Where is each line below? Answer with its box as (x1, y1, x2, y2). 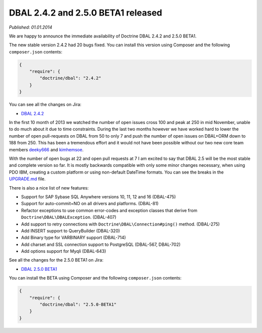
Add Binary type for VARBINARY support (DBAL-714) (21, 235, 126, 241)
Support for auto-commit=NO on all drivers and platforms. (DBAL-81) (21, 201, 159, 207)
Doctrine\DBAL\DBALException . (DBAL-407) (21, 214, 116, 220)
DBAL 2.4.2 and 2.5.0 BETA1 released (9, 7, 163, 18)
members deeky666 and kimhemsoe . (9, 146, 84, 153)
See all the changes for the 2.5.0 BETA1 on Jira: (9, 257, 104, 263)
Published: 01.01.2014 (9, 24, 52, 30)
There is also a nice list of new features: (9, 185, 89, 191)
